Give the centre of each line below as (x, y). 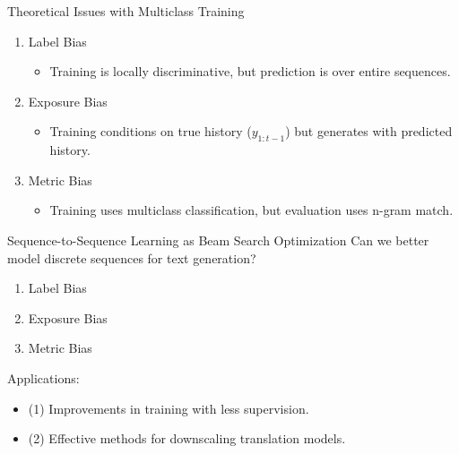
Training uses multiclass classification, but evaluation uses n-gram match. (251, 210)
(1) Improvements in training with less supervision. (169, 408)
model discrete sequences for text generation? (132, 257)
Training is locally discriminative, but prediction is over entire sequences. (250, 71)
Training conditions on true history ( (151, 131)
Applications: (43, 377)
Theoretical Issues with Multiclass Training (126, 11)
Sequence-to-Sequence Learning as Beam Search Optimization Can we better (218, 240)
